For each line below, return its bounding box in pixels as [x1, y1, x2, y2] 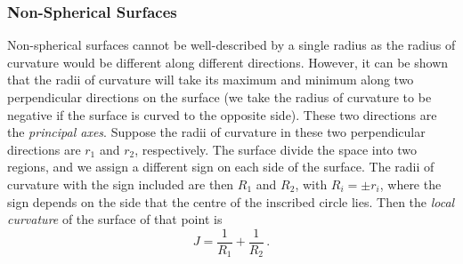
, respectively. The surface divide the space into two [134, 140, 418, 158]
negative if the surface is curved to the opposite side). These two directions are [7, 105, 437, 124]
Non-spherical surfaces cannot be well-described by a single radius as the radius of [7, 36, 456, 54]
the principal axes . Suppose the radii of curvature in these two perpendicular [7, 123, 426, 141]
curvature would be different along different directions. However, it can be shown [7, 52, 449, 71]
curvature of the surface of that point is [7, 210, 223, 228]
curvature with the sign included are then [7, 174, 234, 193]
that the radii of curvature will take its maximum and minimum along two [7, 70, 414, 89]
